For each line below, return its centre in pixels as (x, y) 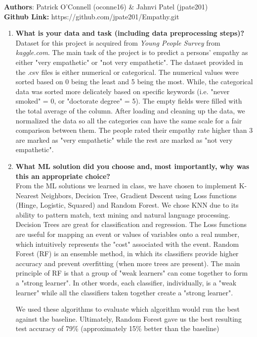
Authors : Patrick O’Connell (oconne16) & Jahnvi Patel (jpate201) (106, 6)
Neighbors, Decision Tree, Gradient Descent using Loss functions (139, 195)
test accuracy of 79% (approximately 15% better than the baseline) (117, 328)
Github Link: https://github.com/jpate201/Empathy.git (92, 16)
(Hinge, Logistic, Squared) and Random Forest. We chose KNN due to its (127, 205)
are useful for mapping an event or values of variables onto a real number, (128, 234)
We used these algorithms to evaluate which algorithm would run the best (128, 309)
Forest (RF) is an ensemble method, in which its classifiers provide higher (127, 253)
